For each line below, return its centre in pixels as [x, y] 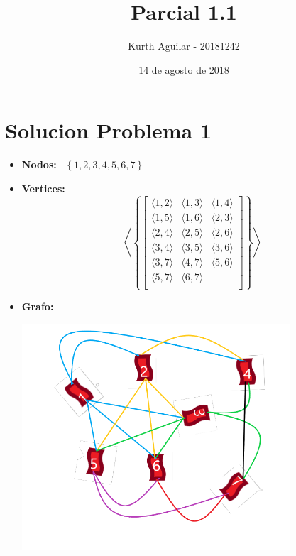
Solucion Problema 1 [109, 130]
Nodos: [39, 164]
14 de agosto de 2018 [184, 69]
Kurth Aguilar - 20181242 [184, 46]
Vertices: [43, 188]
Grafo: [38, 306]
